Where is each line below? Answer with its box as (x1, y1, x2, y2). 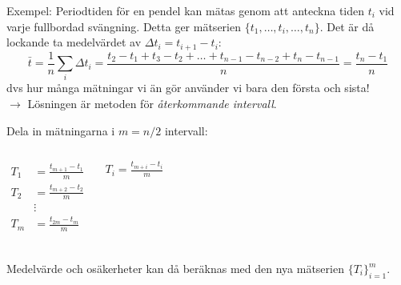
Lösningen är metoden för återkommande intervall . (27, 95, 277, 112)
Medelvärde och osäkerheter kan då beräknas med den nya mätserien (6, 260, 344, 277)
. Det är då (319, 18, 375, 34)
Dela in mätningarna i (6, 122, 115, 138)
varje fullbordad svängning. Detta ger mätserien (6, 18, 241, 34)
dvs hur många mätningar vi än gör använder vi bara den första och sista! (6, 79, 370, 96)
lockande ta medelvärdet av (6, 34, 142, 50)
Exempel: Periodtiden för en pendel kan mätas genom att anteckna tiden (6, 2, 365, 18)
